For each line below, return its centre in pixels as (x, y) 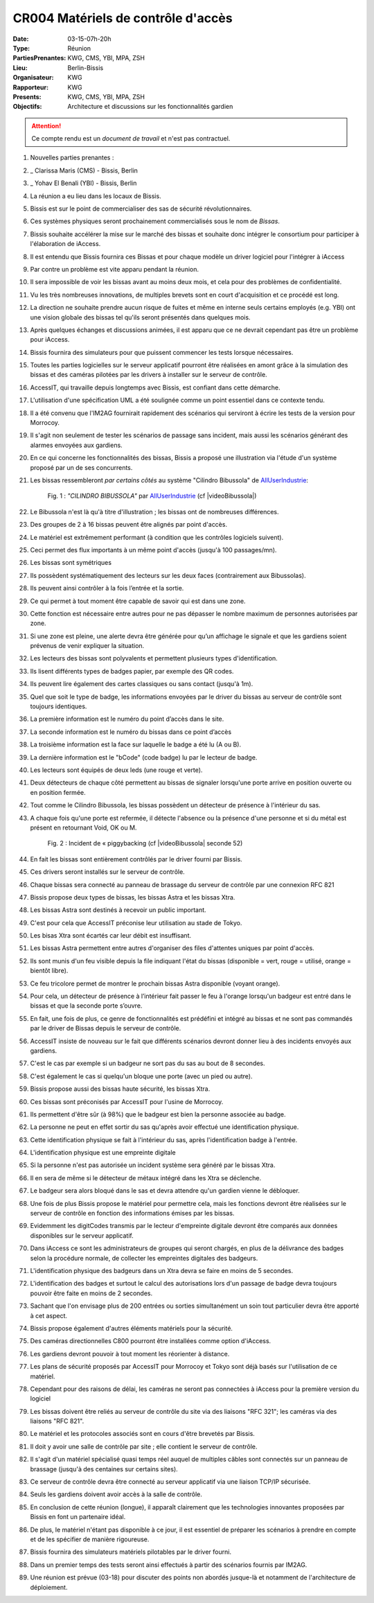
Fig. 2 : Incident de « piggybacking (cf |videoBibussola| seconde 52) (145, 843)
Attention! (46, 125)
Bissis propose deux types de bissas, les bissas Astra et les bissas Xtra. (133, 897)
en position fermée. (58, 792)
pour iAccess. (50, 340)
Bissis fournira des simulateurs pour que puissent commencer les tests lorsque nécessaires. (162, 352)
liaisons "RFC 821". (57, 1421)
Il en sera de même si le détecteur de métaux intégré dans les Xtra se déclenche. (146, 1177)
